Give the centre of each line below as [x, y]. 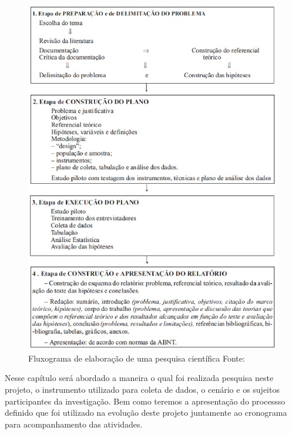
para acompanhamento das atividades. [74, 424]
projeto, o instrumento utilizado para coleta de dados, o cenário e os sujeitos [142, 389]
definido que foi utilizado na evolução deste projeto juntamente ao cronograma [146, 413]
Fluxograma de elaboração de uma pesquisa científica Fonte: [137, 358]
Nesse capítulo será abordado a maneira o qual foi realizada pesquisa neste [139, 378]
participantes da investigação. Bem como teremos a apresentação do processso [145, 401]
